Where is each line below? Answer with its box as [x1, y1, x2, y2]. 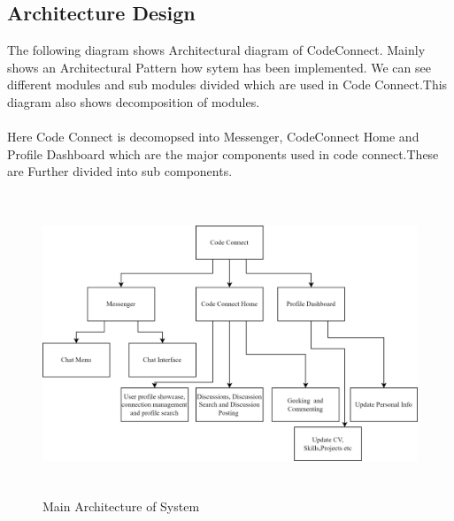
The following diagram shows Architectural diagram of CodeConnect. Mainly [7, 41, 426, 59]
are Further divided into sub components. [7, 162, 233, 180]
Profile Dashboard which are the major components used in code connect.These [7, 144, 439, 163]
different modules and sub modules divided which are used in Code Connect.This [7, 75, 448, 94]
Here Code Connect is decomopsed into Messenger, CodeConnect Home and [7, 127, 419, 146]
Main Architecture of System [42, 496, 200, 515]
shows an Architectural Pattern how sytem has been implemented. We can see [7, 57, 431, 76]
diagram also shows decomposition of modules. [7, 92, 260, 111]
